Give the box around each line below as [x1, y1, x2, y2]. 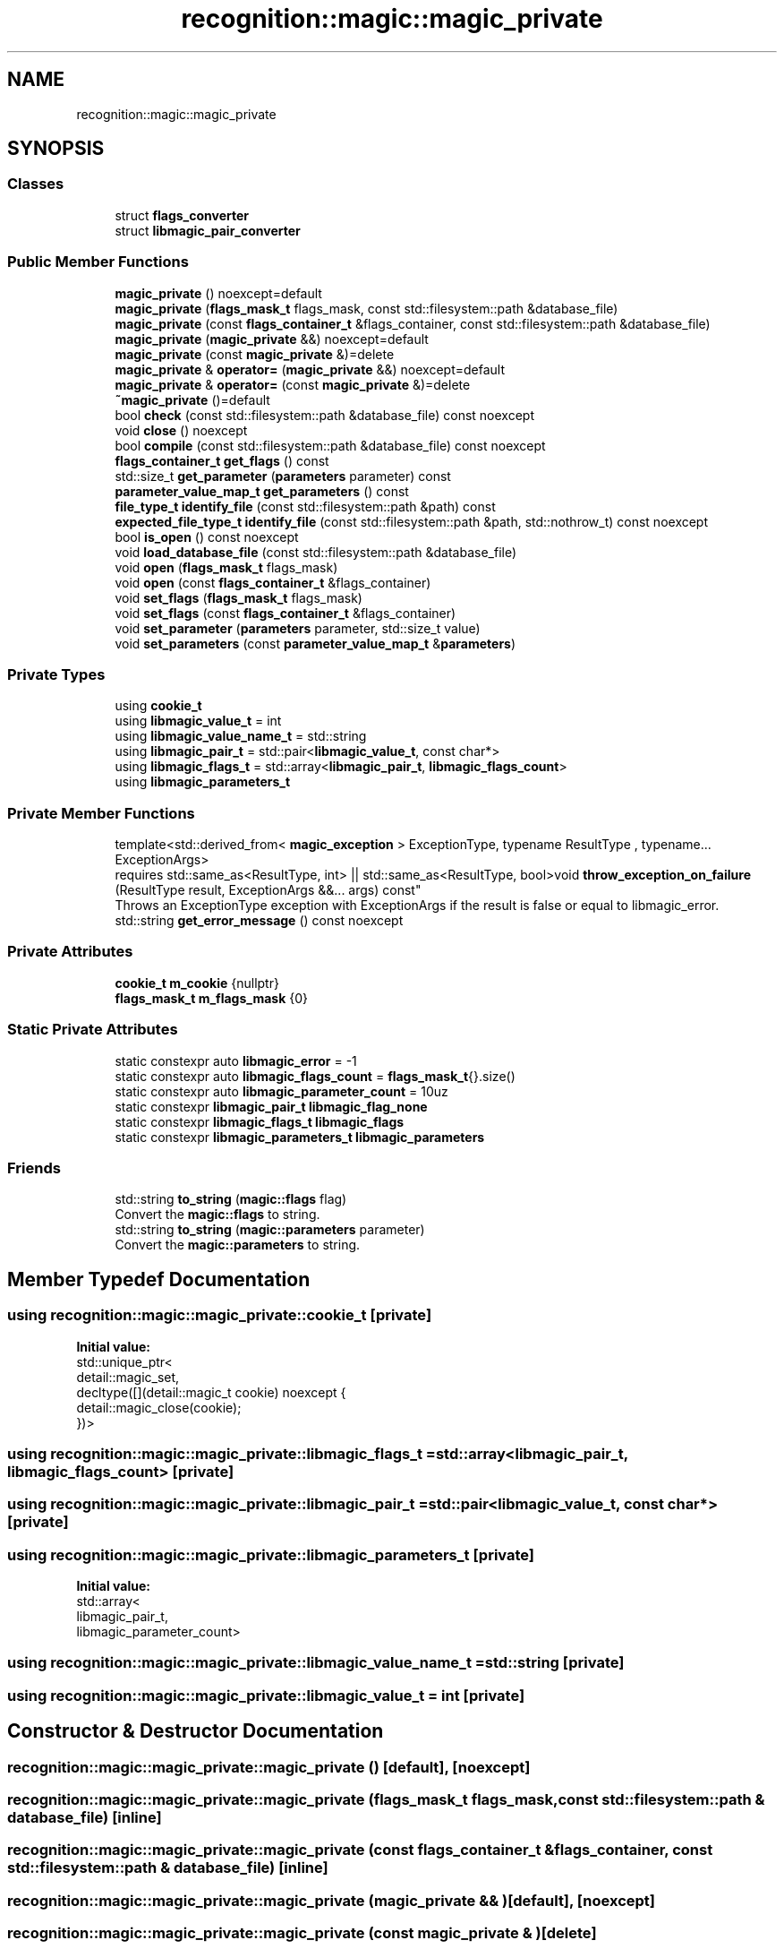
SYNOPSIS [7, 137, 105, 160]
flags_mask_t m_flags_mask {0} [115, 990, 309, 1006]
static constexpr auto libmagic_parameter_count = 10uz [115, 1083, 448, 1099]
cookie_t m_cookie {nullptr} [115, 974, 279, 991]
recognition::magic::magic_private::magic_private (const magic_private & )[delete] [7, 1924, 597, 1943]
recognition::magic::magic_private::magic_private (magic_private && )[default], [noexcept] [7, 1891, 655, 1910]
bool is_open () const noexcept [115, 528, 299, 545]
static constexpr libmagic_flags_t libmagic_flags [115, 1113, 405, 1129]
